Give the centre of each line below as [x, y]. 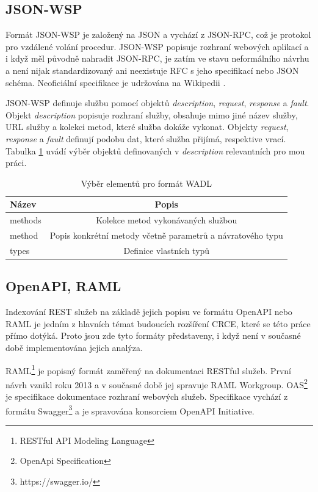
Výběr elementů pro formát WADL [146, 183]
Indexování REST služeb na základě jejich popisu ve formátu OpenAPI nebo [149, 312]
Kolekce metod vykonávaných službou [167, 220]
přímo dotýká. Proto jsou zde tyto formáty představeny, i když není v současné [153, 335]
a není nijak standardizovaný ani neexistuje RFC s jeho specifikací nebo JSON [152, 70]
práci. [16, 163]
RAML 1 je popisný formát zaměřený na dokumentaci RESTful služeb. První [148, 369]
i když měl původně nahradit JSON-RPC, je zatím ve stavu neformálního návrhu [157, 58]
